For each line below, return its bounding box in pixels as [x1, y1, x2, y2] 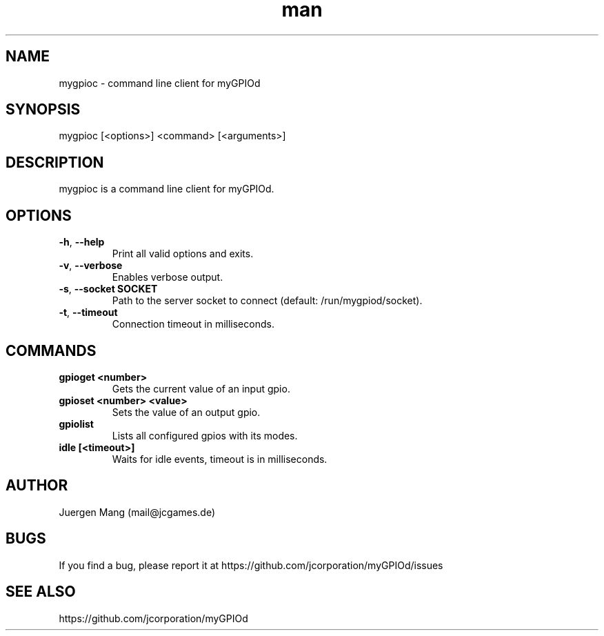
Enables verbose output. [112, 271, 223, 284]
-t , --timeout [59, 306, 118, 319]
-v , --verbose [59, 259, 123, 272]
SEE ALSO [6, 583, 76, 601]
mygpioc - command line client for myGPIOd [59, 77, 261, 89]
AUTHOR [6, 477, 68, 495]
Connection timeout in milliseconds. [112, 318, 274, 330]
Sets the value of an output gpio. [112, 406, 261, 418]
